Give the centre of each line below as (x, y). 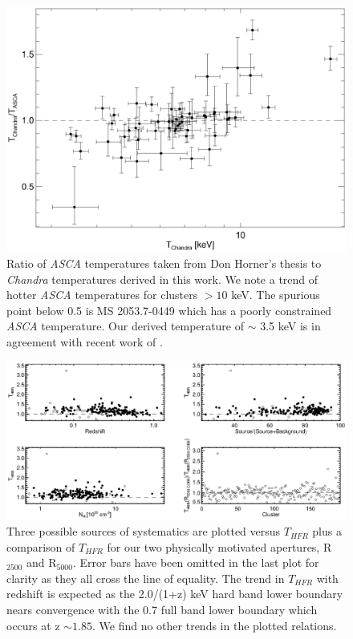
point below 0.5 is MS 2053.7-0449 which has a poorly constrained (169, 310)
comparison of (41, 546)
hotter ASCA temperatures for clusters (102, 295)
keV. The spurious (276, 295)
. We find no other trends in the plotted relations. (215, 625)
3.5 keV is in (290, 326)
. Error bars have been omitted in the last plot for (196, 562)
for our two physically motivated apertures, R (219, 546)
